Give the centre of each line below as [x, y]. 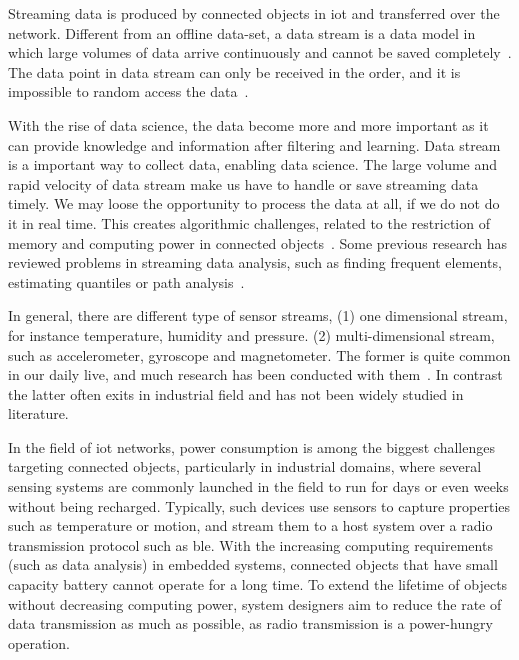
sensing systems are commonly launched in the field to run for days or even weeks [258, 486]
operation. [39, 642]
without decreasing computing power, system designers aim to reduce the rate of [255, 603]
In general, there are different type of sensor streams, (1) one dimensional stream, [258, 315]
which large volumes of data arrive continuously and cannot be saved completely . [260, 52]
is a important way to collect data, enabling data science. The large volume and [253, 164]
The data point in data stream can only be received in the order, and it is [234, 71]
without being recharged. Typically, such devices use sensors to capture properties [259, 505]
